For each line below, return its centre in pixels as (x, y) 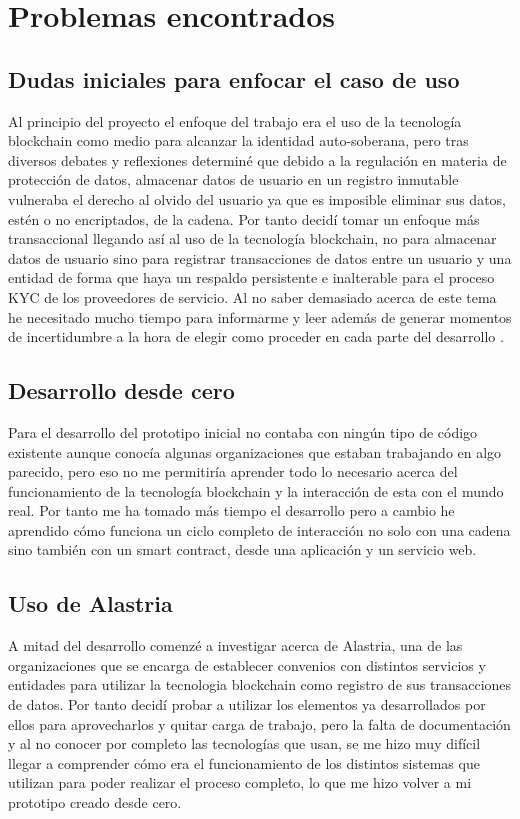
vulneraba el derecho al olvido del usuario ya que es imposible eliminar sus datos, (257, 198)
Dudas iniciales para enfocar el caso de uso (234, 78)
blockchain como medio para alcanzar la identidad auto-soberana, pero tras (238, 140)
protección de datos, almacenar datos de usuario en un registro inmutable (233, 179)
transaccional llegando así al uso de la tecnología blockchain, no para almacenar (252, 238)
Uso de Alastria (90, 603)
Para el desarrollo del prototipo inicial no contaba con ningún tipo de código (243, 431)
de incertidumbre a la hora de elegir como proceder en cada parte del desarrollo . (256, 336)
